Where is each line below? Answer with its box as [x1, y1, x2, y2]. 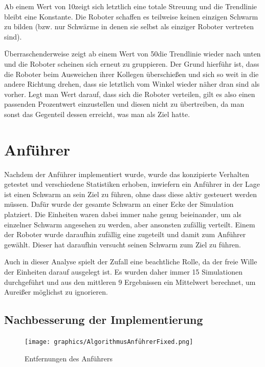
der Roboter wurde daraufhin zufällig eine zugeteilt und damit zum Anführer [4, 229, 246, 240]
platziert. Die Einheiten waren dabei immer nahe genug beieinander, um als [4, 209, 241, 220]
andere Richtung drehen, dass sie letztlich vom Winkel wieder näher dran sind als [4, 79, 260, 89]
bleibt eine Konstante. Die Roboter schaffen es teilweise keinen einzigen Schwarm [4, 11, 258, 22]
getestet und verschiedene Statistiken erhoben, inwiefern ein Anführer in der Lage [4, 179, 260, 189]
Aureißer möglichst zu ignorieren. [4, 286, 108, 297]
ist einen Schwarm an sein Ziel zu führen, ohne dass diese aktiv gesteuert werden [4, 188, 257, 199]
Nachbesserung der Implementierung [4, 312, 203, 327]
